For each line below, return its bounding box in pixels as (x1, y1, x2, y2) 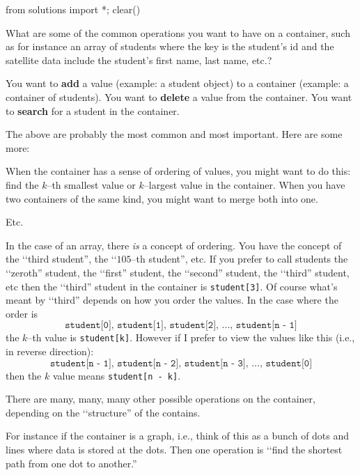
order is (6, 306, 38, 320)
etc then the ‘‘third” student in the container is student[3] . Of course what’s (6, 279, 338, 293)
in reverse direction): (6, 344, 94, 358)
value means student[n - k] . (52, 368, 181, 382)
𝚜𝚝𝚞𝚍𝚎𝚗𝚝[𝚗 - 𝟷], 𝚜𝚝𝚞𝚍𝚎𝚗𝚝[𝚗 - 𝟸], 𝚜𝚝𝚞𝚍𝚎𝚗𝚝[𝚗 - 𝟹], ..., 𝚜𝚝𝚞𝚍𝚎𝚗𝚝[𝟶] (49, 358, 313, 368)
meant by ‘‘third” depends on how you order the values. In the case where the (6, 293, 338, 307)
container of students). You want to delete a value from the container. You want (6, 89, 352, 104)
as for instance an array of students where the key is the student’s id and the (6, 39, 334, 54)
